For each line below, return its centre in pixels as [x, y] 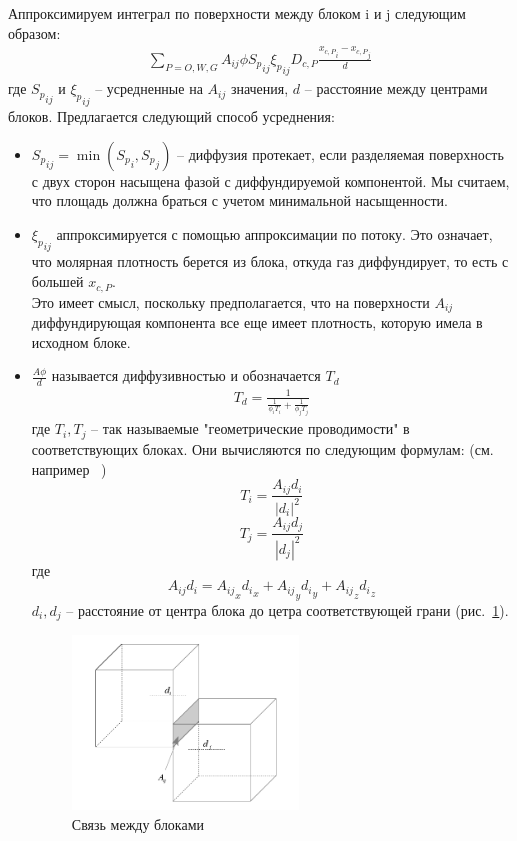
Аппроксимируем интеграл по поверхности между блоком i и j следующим [237, 13]
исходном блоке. [81, 341]
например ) [69, 468]
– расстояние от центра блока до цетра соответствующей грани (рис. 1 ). [287, 609]
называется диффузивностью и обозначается [186, 375]
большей [57, 281]
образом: [34, 32]
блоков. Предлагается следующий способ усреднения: [171, 116]
